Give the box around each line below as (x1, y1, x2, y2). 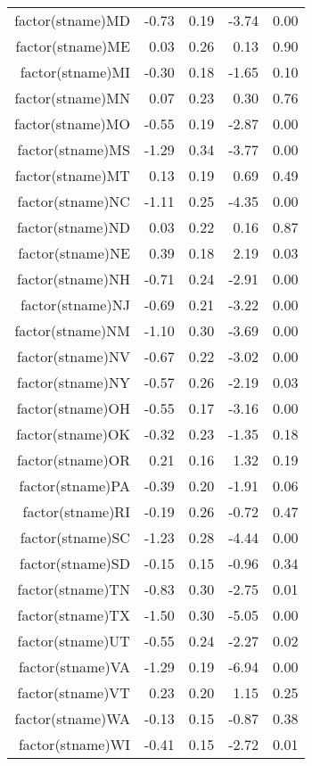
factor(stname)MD (14, 10, 130, 30)
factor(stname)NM (14, 320, 130, 341)
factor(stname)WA (14, 708, 130, 729)
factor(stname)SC (20, 527, 130, 548)
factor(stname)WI (18, 734, 130, 754)
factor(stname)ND (16, 217, 130, 237)
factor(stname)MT (14, 165, 130, 185)
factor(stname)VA (18, 656, 130, 677)
